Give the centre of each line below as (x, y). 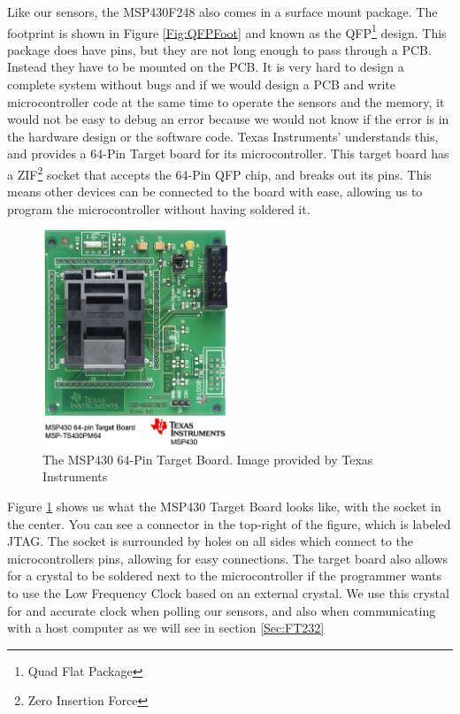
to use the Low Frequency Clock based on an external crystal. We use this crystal (228, 592)
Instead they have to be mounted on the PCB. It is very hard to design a (206, 67)
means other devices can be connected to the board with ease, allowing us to (215, 192)
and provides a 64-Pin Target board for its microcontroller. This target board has (228, 154)
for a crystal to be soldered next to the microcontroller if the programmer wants (224, 576)
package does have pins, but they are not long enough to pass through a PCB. (219, 49)
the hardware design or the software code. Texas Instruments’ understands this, (223, 136)
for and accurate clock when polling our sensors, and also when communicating (222, 610)
